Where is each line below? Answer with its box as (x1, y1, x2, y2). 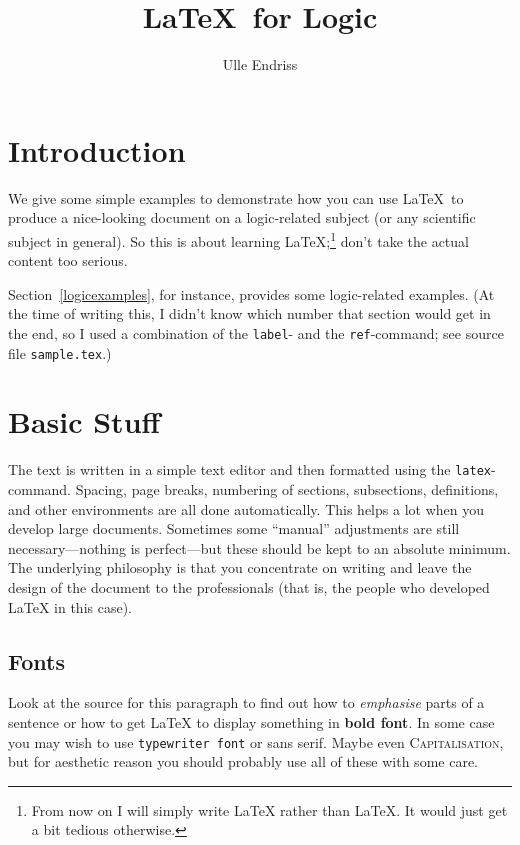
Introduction (8, 129, 186, 170)
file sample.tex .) (8, 342, 112, 363)
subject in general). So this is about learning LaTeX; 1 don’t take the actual (8, 227, 469, 251)
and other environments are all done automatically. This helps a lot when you (8, 498, 484, 519)
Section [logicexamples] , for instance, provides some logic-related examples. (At (8, 283, 495, 304)
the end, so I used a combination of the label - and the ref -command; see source (8, 322, 504, 343)
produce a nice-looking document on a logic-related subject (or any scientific (8, 207, 476, 228)
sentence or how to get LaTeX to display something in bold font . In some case (8, 711, 495, 732)
